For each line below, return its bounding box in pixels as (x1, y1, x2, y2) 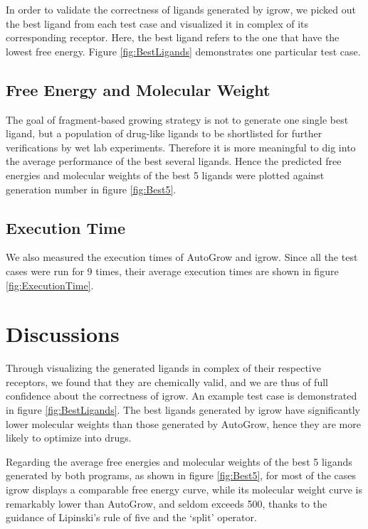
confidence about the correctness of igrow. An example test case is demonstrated (6, 388, 357, 403)
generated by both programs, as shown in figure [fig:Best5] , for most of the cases (6, 468, 357, 483)
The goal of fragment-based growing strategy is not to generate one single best (6, 112, 349, 127)
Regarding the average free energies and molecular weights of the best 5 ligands (6, 454, 352, 469)
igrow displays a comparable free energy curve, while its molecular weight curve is (6, 482, 363, 496)
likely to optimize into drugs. (6, 430, 132, 445)
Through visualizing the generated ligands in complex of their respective (6, 360, 321, 375)
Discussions (6, 319, 120, 348)
